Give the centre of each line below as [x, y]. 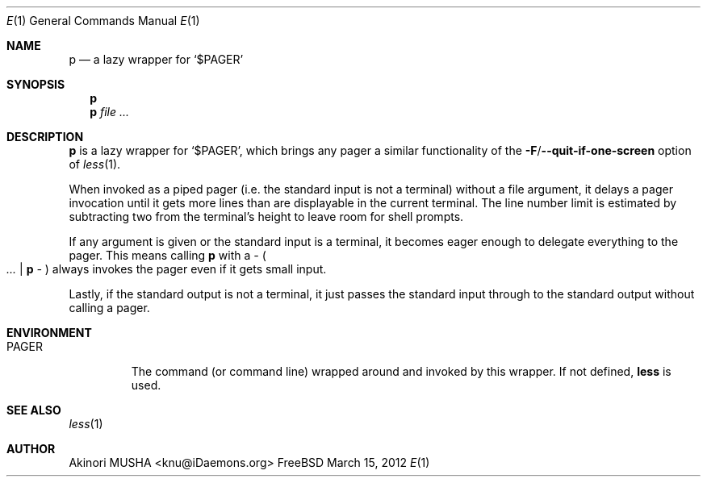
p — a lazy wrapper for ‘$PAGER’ [156, 59]
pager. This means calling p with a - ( [167, 255]
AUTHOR [31, 449]
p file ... [110, 112]
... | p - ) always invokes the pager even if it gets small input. [167, 269]
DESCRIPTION [45, 137]
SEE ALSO [34, 410]
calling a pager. [109, 308]
